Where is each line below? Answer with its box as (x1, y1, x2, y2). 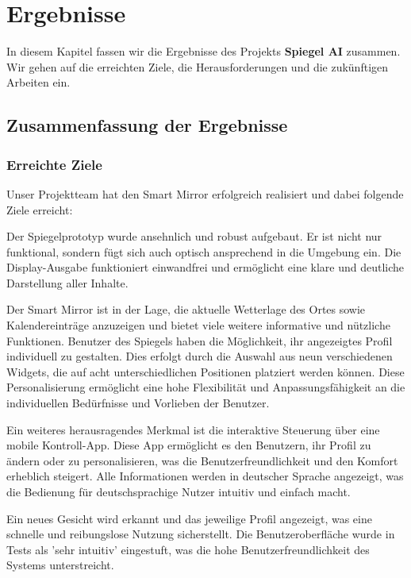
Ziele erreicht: (6, 201, 73, 218)
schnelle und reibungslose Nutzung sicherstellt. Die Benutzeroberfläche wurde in (6, 526, 395, 542)
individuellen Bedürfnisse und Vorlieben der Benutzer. (6, 395, 270, 411)
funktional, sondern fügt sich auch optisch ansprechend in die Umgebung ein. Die (6, 243, 401, 260)
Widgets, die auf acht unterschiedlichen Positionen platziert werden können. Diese (6, 363, 405, 380)
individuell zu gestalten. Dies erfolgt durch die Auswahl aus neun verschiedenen (6, 348, 393, 364)
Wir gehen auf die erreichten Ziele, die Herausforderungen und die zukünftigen (6, 58, 389, 75)
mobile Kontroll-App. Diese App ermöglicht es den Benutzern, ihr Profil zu (6, 437, 371, 453)
